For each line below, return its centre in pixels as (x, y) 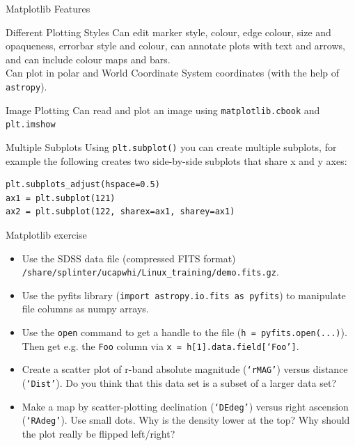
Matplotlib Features (48, 8)
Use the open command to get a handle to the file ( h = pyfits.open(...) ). (184, 332)
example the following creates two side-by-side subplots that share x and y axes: (176, 160)
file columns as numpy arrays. (85, 309)
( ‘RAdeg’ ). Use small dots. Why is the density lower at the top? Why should (186, 420)
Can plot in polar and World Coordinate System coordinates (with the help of (173, 73)
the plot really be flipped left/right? (98, 433)
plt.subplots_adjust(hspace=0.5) (83, 185)
